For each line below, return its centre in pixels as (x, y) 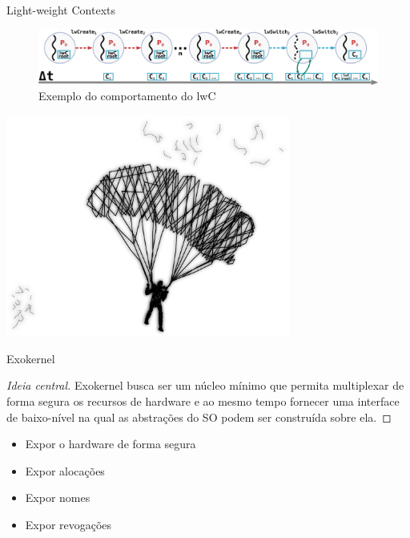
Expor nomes (58, 498)
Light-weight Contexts (61, 10)
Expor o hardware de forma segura (111, 444)
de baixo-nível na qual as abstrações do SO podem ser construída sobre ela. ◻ (199, 417)
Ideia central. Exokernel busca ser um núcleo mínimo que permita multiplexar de (205, 385)
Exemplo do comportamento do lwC (127, 96)
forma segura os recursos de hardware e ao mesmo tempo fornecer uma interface (203, 400)
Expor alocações (65, 470)
